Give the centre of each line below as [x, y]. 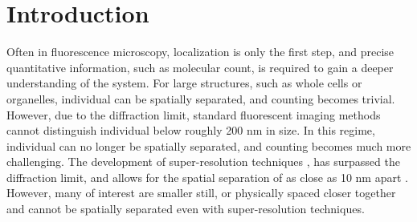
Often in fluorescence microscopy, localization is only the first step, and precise [200, 52]
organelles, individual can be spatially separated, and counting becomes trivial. [201, 98]
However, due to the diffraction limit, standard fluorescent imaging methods [194, 114]
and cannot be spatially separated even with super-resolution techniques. [186, 209]
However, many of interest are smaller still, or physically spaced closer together [201, 193]
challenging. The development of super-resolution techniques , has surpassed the [203, 161]
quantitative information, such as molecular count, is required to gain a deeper [200, 67]
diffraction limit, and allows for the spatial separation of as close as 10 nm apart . [207, 177]
